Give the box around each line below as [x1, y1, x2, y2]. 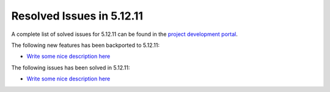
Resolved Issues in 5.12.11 [11, 9, 144, 23]
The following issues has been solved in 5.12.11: [11, 64, 130, 71]
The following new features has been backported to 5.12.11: [11, 41, 160, 49]
